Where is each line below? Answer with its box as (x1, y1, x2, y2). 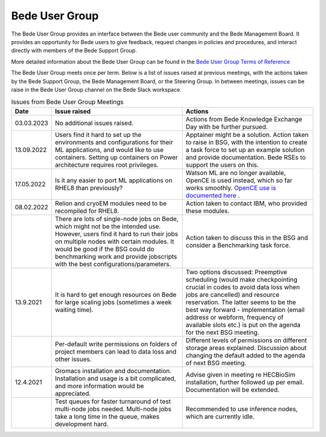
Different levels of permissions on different (185, 336, 307, 344)
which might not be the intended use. (54, 222, 161, 231)
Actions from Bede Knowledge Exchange (185, 115, 302, 123)
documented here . (185, 191, 240, 199)
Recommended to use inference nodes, (185, 404, 298, 413)
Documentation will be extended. (185, 385, 280, 394)
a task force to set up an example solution (185, 145, 305, 154)
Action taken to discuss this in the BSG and (185, 233, 308, 241)
